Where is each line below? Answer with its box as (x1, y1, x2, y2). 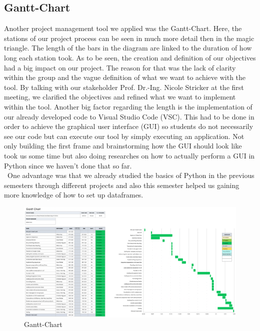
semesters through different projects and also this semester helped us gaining (4, 179, 239, 190)
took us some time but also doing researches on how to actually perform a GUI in (4, 150, 255, 160)
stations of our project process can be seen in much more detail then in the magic (4, 32, 254, 43)
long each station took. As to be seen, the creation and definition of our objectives (4, 52, 256, 62)
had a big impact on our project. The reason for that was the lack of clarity (4, 62, 236, 72)
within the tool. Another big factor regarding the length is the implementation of (4, 101, 252, 111)
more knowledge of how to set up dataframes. (4, 189, 143, 200)
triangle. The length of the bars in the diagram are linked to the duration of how (4, 42, 252, 53)
